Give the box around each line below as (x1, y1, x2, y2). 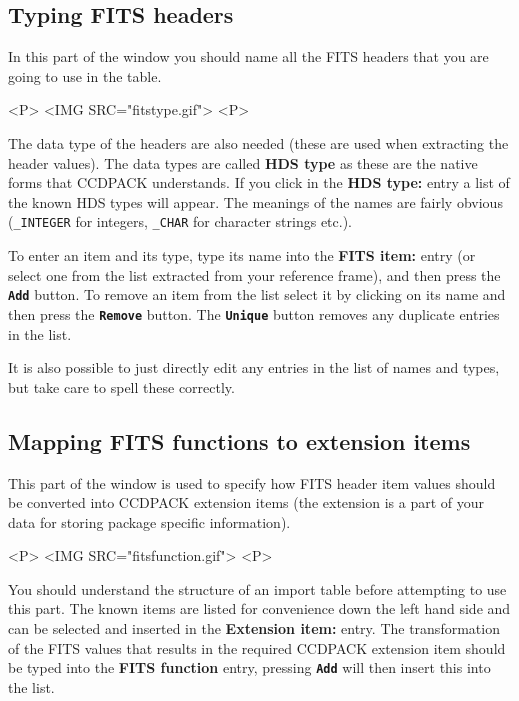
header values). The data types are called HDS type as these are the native (8, 152, 478, 173)
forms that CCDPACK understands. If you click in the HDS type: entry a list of (8, 172, 510, 193)
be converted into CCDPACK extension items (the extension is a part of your (8, 492, 485, 513)
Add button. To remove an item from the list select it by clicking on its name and (8, 284, 506, 305)
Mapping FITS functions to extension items (8, 425, 471, 456)
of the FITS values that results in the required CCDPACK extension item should (8, 637, 506, 658)
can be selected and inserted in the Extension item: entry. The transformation (8, 618, 500, 639)
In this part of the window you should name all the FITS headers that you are (8, 46, 489, 67)
